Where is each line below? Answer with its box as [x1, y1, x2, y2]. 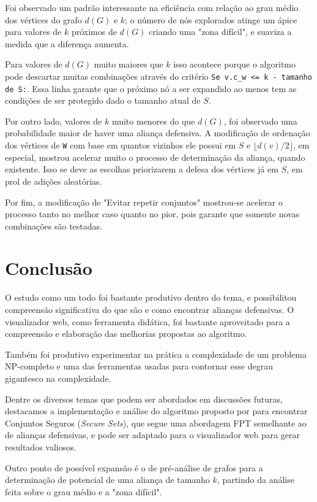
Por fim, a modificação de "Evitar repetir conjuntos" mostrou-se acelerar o [5, 195, 283, 208]
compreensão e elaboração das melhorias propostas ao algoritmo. [5, 327, 247, 340]
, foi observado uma [223, 114, 297, 127]
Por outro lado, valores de [5, 114, 102, 127]
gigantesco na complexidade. [5, 371, 111, 384]
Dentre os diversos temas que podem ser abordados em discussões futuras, [5, 392, 283, 405]
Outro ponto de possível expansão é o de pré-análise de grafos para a [5, 461, 263, 474]
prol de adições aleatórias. [5, 174, 102, 187]
